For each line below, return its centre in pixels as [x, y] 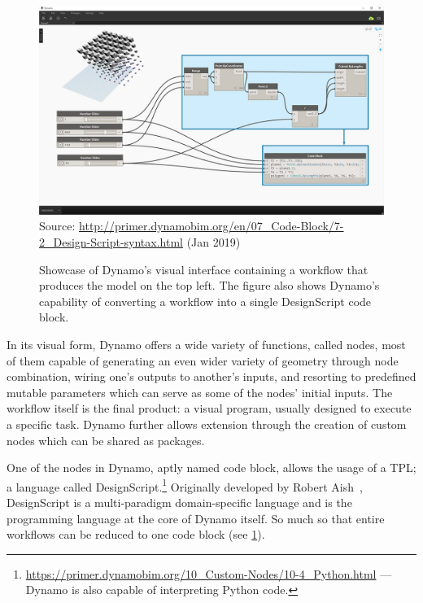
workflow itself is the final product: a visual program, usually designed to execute [209, 408]
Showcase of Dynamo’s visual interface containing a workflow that [204, 269]
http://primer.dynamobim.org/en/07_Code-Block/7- [211, 226]
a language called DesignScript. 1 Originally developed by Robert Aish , [185, 485]
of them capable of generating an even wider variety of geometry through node [203, 360]
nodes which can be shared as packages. [106, 440]
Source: [57, 226]
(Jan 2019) [214, 242]
